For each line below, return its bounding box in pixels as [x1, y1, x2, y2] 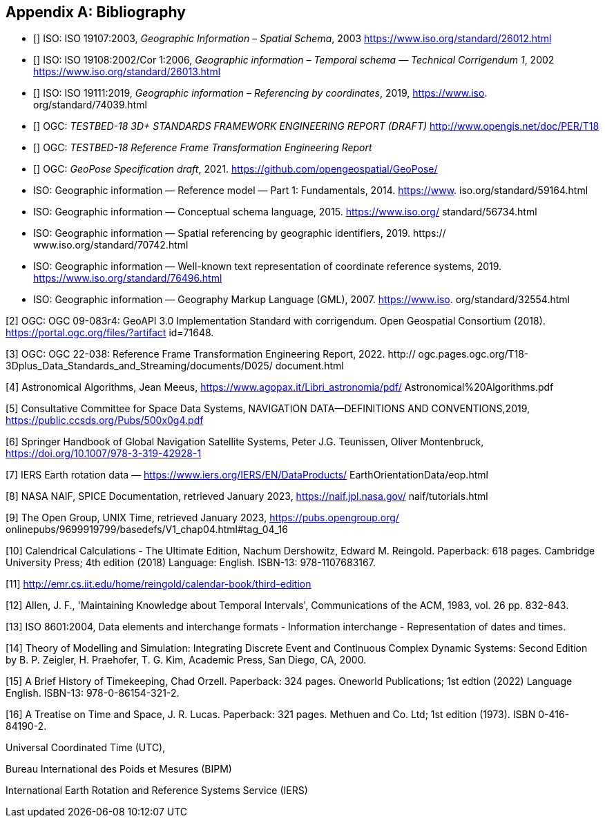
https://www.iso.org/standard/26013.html [33, 66, 221, 78]
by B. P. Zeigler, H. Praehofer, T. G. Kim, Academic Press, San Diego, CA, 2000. [6, 654, 367, 666]
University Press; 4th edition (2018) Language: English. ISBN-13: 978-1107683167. [6, 556, 376, 569]
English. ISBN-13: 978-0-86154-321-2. [6, 687, 180, 699]
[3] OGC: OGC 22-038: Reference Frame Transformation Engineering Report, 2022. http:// [6, 348, 416, 360]
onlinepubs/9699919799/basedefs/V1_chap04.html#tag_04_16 [6, 523, 288, 536]
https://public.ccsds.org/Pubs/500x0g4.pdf [6, 414, 204, 427]
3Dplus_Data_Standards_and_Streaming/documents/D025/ [6, 360, 273, 372]
